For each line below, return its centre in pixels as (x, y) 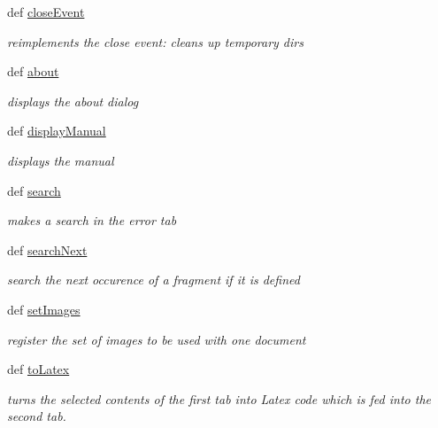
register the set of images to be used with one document (157, 339)
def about (33, 71)
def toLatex (38, 369)
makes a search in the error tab (92, 220)
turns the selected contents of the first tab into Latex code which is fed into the (219, 398)
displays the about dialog (73, 101)
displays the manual (61, 160)
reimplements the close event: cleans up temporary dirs (155, 41)
